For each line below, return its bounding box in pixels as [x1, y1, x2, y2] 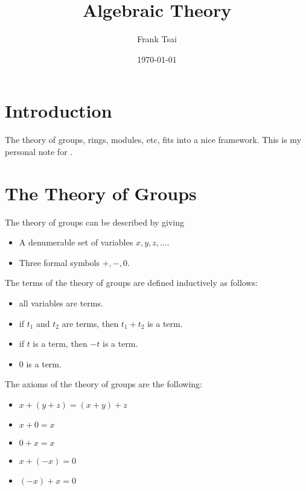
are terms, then [62, 317, 119, 329]
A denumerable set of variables [19, 236, 133, 249]
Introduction [5, 98, 112, 123]
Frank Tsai [137, 33, 177, 45]
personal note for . [5, 145, 73, 157]
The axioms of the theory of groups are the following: [5, 378, 202, 390]
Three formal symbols [19, 256, 100, 268]
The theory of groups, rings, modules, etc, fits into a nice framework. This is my [5, 133, 302, 146]
